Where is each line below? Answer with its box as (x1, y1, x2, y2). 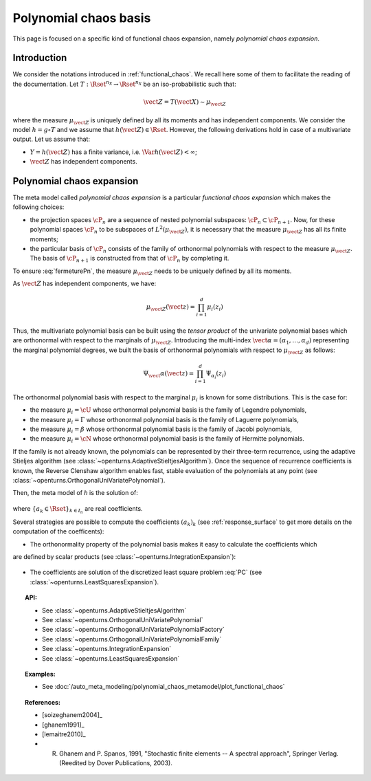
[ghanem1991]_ (42, 720, 85, 729)
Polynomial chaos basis (12, 10, 151, 25)
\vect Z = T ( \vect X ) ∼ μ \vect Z (143, 98, 226, 107)
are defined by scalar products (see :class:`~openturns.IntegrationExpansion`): (12, 553, 236, 561)
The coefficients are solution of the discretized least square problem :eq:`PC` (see (30, 568, 262, 577)
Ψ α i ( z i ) (205, 370, 227, 380)
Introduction (12, 52, 67, 64)
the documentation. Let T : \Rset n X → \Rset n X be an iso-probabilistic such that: (12, 79, 236, 88)
